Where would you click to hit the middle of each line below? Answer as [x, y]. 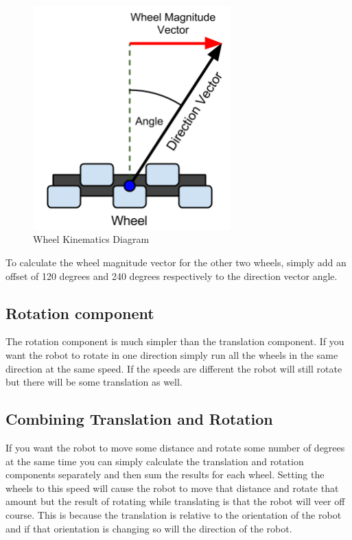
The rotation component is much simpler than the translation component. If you [175, 341]
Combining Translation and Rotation [139, 419]
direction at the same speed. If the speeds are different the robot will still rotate [174, 368]
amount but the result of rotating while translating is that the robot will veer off [175, 501]
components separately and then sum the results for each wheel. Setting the [165, 474]
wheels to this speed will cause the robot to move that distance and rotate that [172, 488]
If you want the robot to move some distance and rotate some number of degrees [175, 448]
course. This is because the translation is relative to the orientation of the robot [174, 514]
